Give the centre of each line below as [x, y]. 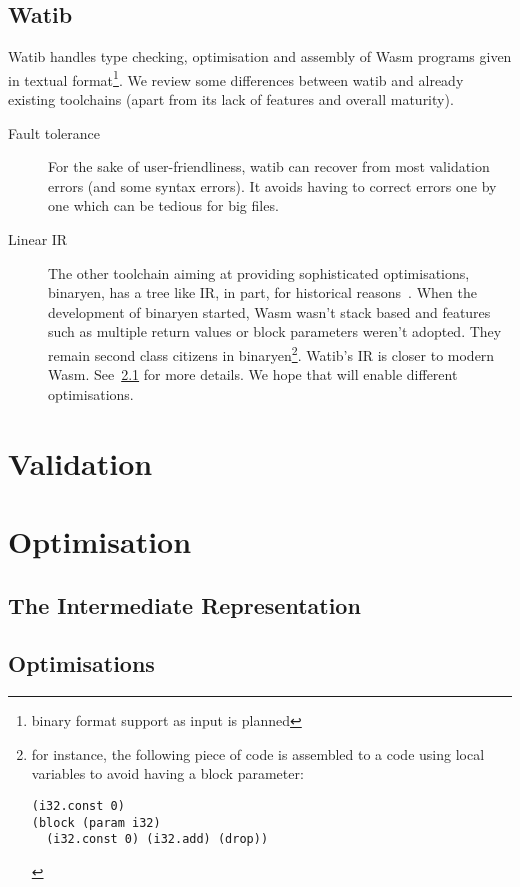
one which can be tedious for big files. [163, 205]
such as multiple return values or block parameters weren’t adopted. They [275, 331]
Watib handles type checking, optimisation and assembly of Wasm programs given [260, 56]
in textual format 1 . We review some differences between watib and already [236, 78]
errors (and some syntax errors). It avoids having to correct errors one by [272, 185]
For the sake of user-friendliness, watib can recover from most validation [269, 166]
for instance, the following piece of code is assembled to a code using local [258, 753]
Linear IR [38, 239]
